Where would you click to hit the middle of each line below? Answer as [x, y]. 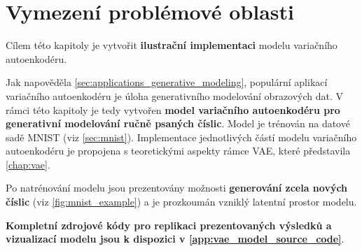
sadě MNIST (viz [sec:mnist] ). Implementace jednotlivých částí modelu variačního [181, 137]
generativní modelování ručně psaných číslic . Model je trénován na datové [178, 123]
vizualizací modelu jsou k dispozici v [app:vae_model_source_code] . [175, 239]
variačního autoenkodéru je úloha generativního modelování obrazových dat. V [175, 95]
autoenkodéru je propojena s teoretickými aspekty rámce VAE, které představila [178, 151]
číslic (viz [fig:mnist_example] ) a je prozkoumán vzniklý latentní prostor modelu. [181, 202]
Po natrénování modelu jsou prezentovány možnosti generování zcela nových [177, 188]
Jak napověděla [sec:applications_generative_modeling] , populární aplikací [167, 82]
